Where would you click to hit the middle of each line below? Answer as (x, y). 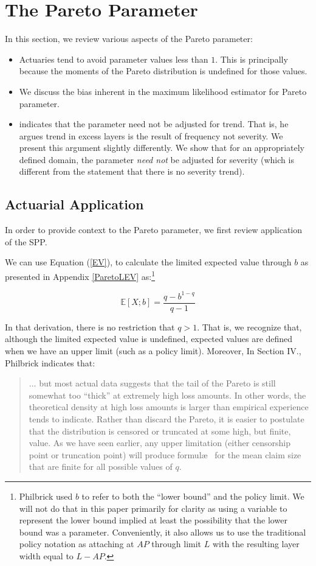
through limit (177, 544)
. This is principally (252, 59)
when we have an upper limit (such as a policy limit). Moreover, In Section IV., (153, 351)
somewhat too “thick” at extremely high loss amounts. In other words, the (167, 395)
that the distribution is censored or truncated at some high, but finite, (160, 431)
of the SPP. (26, 241)
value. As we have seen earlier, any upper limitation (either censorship (160, 443)
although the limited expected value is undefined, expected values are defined (149, 339)
